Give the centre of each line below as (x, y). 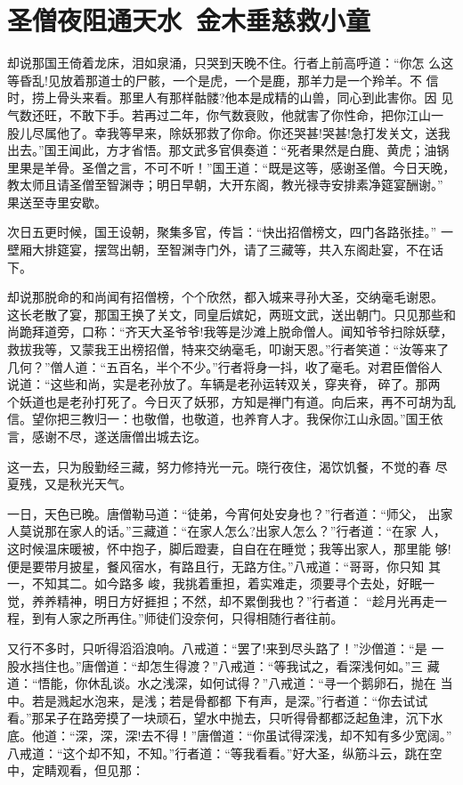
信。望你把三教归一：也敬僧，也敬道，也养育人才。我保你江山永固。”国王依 (225, 419)
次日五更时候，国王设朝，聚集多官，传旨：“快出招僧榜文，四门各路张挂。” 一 (230, 232)
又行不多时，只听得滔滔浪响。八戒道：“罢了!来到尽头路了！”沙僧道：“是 (217, 647)
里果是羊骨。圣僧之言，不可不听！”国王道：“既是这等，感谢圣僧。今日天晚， (231, 167)
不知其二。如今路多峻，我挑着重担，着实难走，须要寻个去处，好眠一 (233, 583)
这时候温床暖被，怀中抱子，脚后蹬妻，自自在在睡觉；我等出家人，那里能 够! (229, 548)
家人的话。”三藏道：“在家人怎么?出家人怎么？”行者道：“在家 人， (257, 531)
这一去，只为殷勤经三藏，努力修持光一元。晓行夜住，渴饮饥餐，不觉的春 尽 (227, 466)
